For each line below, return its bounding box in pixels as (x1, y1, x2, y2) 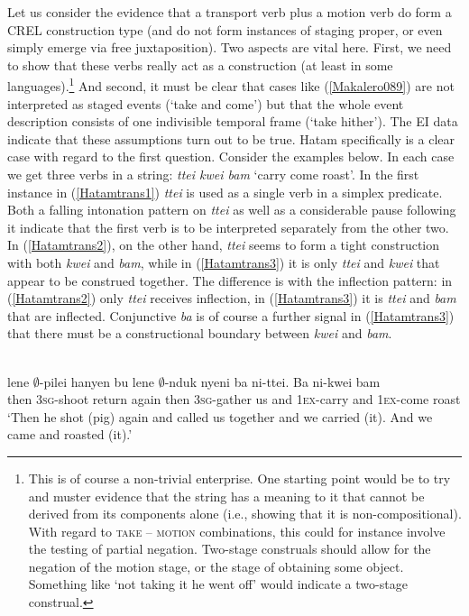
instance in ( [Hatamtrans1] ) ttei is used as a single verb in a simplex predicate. (7, 182, 443, 201)
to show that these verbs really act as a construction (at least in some (7, 55, 393, 74)
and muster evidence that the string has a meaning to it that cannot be (28, 486, 425, 505)
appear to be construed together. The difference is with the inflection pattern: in (7, 271, 453, 290)
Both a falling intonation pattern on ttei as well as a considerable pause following (7, 200, 456, 219)
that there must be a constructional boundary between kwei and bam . (7, 324, 392, 343)
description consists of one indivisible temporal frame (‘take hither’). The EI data (7, 112, 458, 131)
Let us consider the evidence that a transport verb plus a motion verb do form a (7, 3, 452, 21)
